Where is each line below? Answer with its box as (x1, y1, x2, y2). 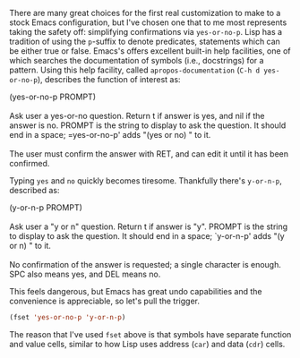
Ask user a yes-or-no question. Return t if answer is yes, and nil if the (9, 111, 265, 121)
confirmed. (9, 158, 50, 168)
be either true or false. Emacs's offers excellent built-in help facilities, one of (9, 46, 291, 56)
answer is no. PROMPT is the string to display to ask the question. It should (9, 120, 287, 131)
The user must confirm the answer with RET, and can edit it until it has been (9, 149, 289, 159)
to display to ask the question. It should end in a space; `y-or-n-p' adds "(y (9, 231, 285, 241)
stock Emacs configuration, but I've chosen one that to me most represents (9, 17, 287, 28)
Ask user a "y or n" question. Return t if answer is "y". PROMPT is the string (9, 221, 288, 232)
